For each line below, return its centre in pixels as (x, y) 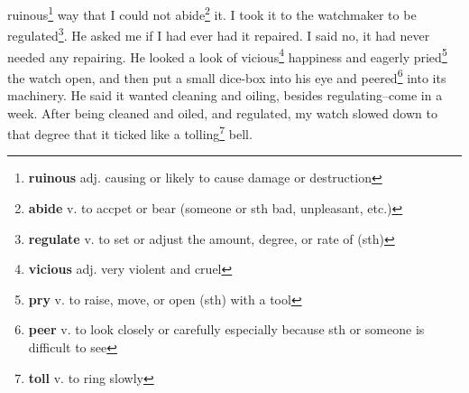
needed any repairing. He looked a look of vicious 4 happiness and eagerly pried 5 (227, 55)
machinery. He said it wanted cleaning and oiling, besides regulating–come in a (225, 95)
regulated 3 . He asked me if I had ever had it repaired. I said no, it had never (219, 34)
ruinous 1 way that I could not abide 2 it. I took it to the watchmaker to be (212, 13)
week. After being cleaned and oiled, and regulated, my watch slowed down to (222, 112)
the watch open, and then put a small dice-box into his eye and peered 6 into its (227, 76)
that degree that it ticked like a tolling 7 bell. (130, 132)
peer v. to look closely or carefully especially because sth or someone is (226, 329)
